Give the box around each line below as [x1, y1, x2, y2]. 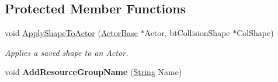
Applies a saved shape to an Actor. [5, 46, 128, 58]
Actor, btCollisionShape [144, 27, 230, 39]
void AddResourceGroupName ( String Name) [5, 66, 182, 78]
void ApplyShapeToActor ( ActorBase [5, 27, 138, 39]
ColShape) [237, 27, 274, 39]
